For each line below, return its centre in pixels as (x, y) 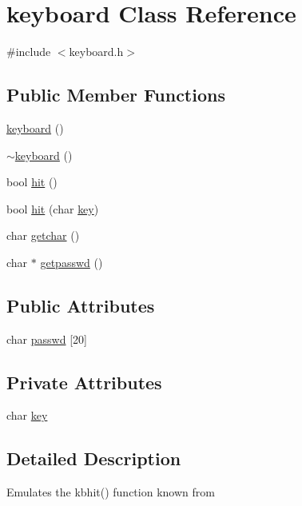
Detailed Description (94, 458)
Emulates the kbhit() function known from (111, 492)
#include (29, 52)
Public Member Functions (116, 95)
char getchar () (43, 235)
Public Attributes (81, 305)
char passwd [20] (47, 339)
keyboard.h (96, 52)
